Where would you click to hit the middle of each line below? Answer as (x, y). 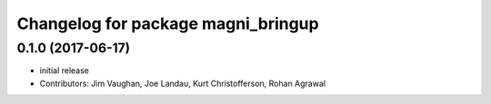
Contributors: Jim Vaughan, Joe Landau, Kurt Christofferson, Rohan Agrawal (183, 83)
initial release (65, 71)
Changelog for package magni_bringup (168, 24)
